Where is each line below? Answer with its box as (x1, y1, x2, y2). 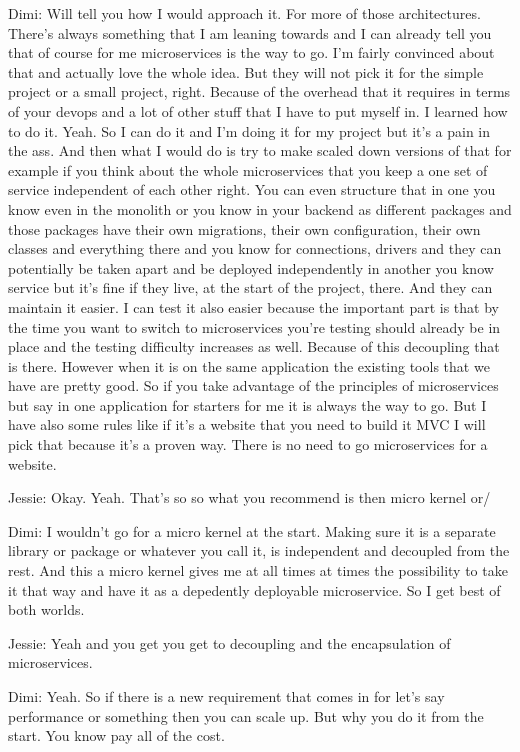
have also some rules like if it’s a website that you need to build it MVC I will (8, 414, 486, 435)
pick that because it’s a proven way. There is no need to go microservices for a (8, 434, 488, 455)
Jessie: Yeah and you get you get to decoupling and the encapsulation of (8, 632, 451, 653)
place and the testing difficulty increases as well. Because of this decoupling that (8, 336, 500, 357)
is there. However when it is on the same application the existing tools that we (8, 355, 490, 376)
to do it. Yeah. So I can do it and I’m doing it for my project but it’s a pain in (8, 120, 491, 141)
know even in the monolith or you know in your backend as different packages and (8, 198, 512, 219)
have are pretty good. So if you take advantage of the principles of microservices (8, 375, 499, 396)
